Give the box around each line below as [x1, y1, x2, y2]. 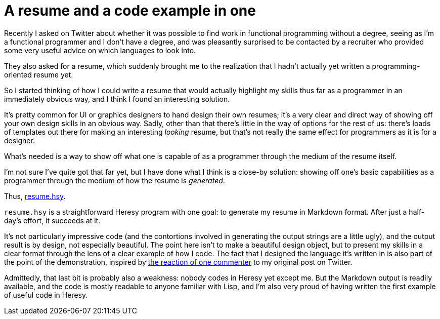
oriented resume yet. [4, 70, 73, 79]
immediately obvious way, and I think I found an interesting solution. [4, 94, 230, 103]
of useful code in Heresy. [4, 290, 88, 299]
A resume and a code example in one [4, 2, 256, 19]
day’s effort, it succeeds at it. [4, 216, 101, 225]
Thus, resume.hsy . [4, 191, 66, 201]
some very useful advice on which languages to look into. [4, 46, 196, 55]
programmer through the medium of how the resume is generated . [4, 176, 225, 185]
